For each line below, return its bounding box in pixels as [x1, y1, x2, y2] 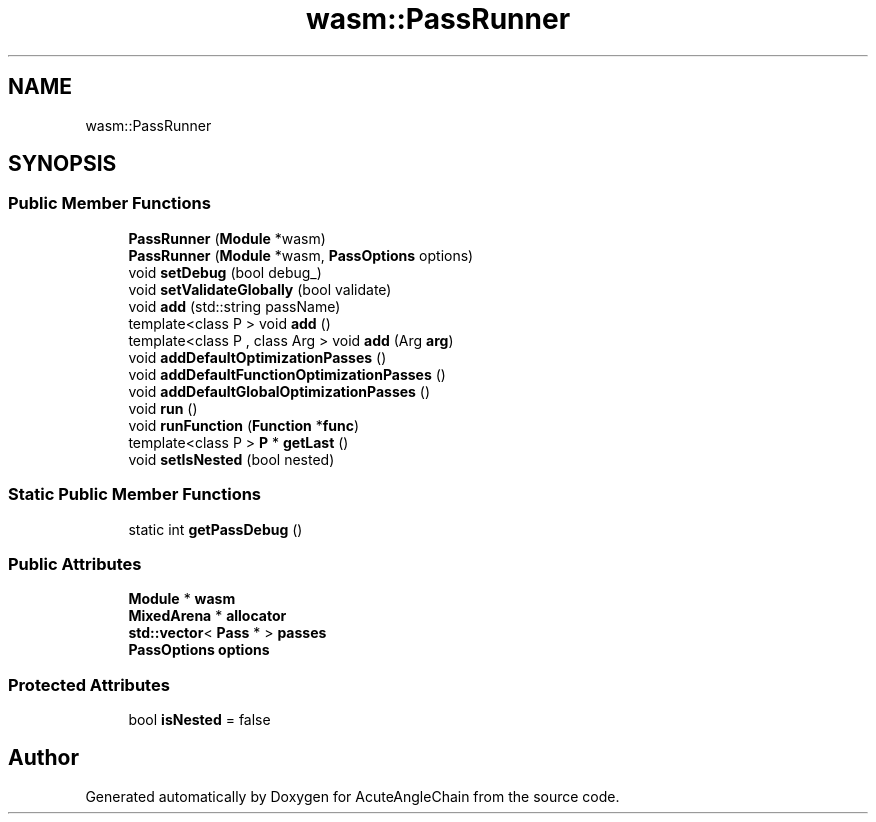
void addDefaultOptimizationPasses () [128, 348, 387, 366]
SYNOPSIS [8, 151, 117, 177]
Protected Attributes [8, 674, 170, 695]
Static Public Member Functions [8, 484, 262, 505]
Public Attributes [8, 553, 142, 574]
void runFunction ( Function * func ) [128, 416, 360, 434]
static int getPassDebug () [128, 520, 303, 538]
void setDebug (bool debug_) [128, 263, 322, 281]
